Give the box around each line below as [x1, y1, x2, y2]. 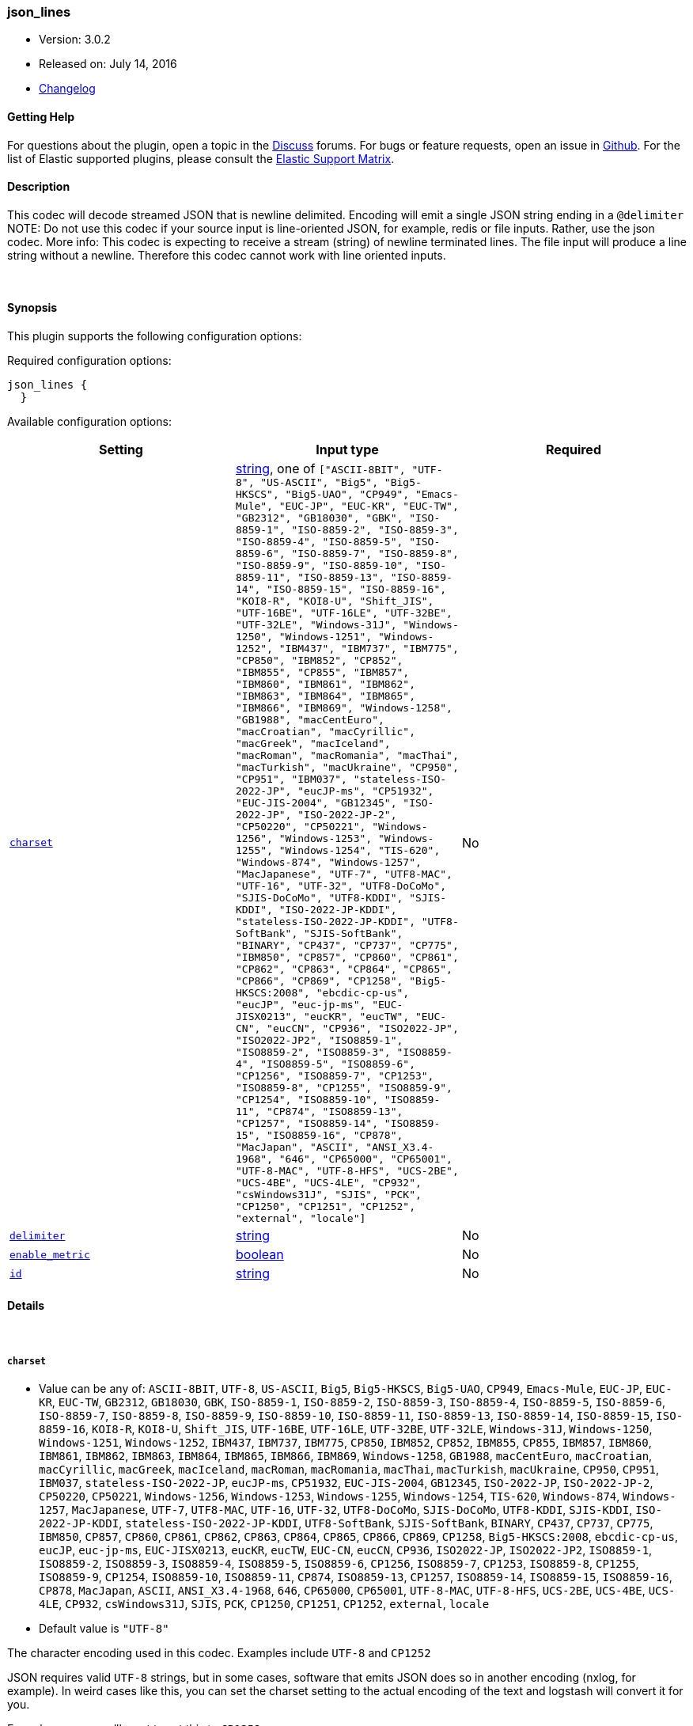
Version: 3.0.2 [39, 32, 111, 47]
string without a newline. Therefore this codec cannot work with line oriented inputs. [7, 248, 446, 262]
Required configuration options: [7, 354, 172, 368]
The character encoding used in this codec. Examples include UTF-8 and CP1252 [7, 1646, 431, 1660]
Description [7, 180, 70, 194]
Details [7, 1298, 45, 1312]
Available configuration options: [7, 415, 172, 429]
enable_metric [9, 1248, 90, 1261]
